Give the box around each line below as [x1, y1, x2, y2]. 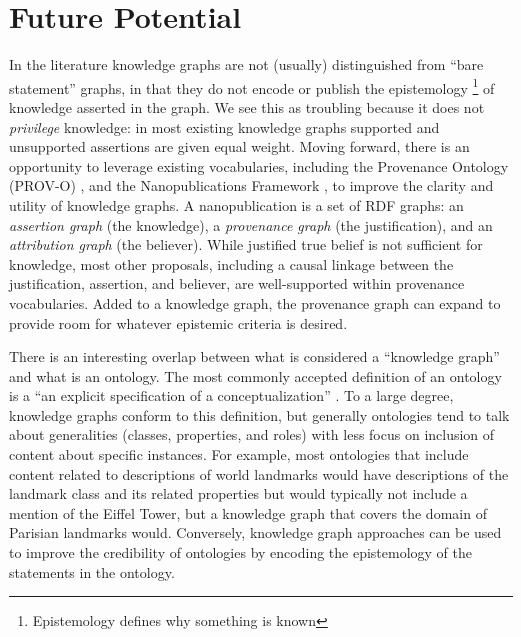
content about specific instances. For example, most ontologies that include [9, 444, 469, 465]
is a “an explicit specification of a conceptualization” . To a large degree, [9, 385, 454, 406]
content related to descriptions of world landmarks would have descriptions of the [9, 463, 509, 484]
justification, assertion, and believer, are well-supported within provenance [9, 273, 465, 294]
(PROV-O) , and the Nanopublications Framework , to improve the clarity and [9, 175, 494, 196]
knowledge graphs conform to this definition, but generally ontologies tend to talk [9, 404, 510, 425]
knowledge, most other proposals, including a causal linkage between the [9, 253, 454, 274]
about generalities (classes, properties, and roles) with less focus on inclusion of [9, 424, 495, 445]
